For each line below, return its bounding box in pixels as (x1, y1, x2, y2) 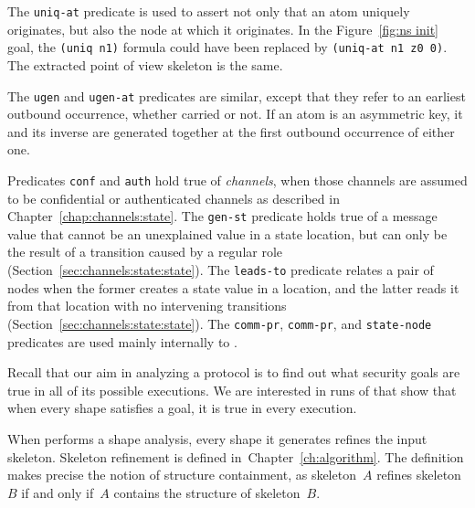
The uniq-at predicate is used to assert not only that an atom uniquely (7, 2, 410, 20)
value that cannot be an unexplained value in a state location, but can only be (7, 224, 448, 243)
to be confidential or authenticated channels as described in (7, 188, 340, 207)
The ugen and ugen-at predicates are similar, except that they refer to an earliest (7, 86, 466, 105)
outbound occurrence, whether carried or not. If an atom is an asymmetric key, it (7, 104, 463, 123)
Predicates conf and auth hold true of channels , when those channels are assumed (7, 170, 468, 189)
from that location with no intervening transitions (7, 296, 287, 315)
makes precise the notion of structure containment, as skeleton (7, 465, 356, 484)
